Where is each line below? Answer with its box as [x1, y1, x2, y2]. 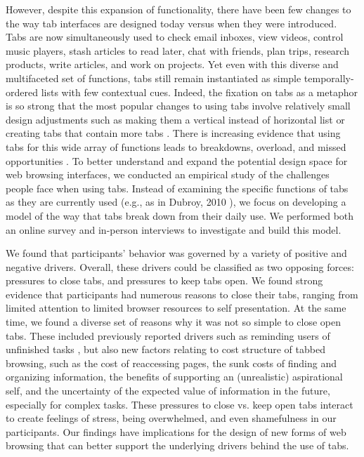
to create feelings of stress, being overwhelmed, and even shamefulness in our [6, 411, 337, 425]
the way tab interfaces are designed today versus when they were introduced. [6, 15, 337, 30]
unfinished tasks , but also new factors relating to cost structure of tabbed [6, 342, 325, 357]
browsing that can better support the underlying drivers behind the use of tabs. [6, 438, 349, 453]
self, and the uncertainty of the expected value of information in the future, [6, 383, 330, 398]
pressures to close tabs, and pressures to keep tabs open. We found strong [6, 273, 323, 288]
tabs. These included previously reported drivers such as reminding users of [6, 328, 330, 343]
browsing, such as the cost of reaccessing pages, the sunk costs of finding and [6, 355, 337, 370]
